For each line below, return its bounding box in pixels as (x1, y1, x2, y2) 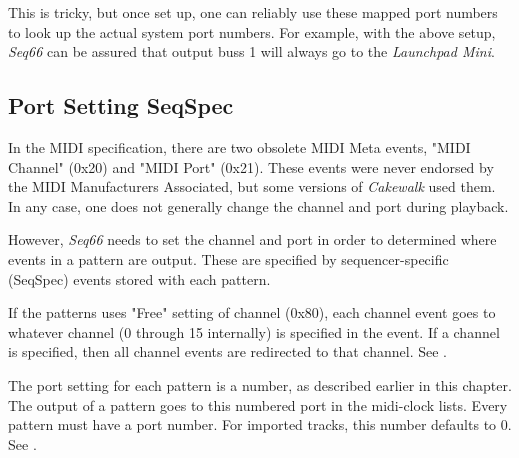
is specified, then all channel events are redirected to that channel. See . (8, 341, 447, 362)
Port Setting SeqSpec (8, 90, 234, 121)
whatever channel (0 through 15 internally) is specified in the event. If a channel (8, 321, 500, 342)
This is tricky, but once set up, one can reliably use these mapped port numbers (8, 2, 498, 22)
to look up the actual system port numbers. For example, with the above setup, (8, 21, 496, 42)
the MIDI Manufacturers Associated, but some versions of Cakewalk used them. (8, 176, 496, 197)
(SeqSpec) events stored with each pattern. (8, 268, 271, 289)
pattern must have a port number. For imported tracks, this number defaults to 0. (8, 414, 512, 435)
